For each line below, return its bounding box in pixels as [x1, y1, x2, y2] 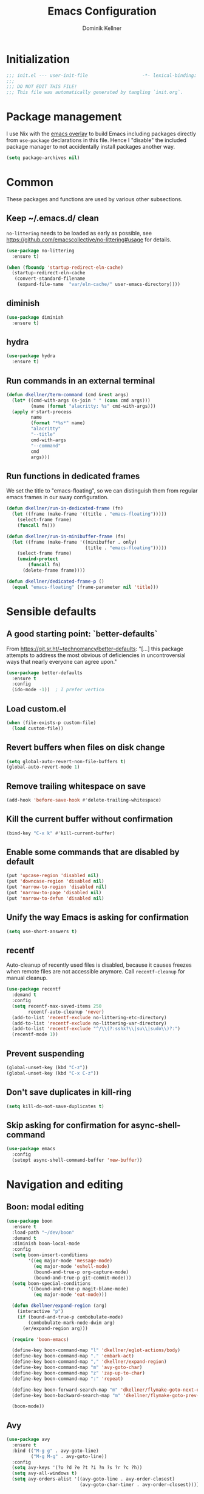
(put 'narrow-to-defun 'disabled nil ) [6, 895, 104, 902]
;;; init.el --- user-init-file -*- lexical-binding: [6, 72, 197, 79]
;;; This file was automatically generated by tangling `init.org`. [6, 90, 183, 96]
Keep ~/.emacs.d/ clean [6, 213, 99, 224]
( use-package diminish [6, 314, 64, 321]
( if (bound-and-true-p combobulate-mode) [17, 1314, 123, 1320]
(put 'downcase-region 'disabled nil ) [6, 878, 104, 884]
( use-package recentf [6, 986, 61, 992]
